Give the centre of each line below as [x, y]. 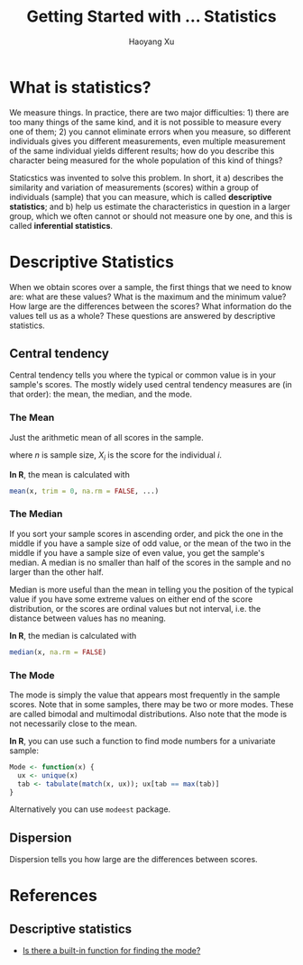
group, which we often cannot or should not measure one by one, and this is [151, 216]
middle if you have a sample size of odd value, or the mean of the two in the [150, 543]
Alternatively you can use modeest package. [90, 809]
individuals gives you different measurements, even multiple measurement [147, 141]
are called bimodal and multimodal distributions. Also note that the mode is [148, 714]
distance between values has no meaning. [88, 618]
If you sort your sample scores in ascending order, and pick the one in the [147, 533]
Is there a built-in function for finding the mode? [111, 951]
